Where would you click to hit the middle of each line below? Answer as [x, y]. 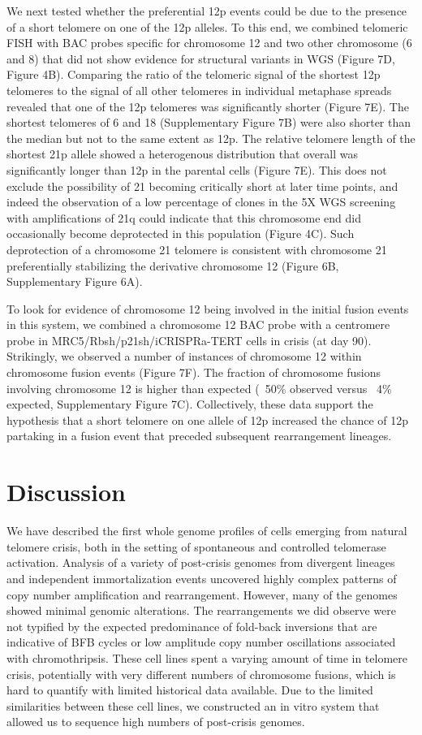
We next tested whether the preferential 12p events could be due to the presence [207, 11]
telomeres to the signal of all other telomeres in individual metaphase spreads [199, 90]
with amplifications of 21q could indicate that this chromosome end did [184, 217]
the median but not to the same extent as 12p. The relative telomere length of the [211, 138]
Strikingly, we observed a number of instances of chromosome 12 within [184, 356]
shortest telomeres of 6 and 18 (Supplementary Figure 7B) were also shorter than [209, 122]
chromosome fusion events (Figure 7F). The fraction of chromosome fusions [194, 372]
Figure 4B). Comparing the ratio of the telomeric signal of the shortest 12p [194, 74]
